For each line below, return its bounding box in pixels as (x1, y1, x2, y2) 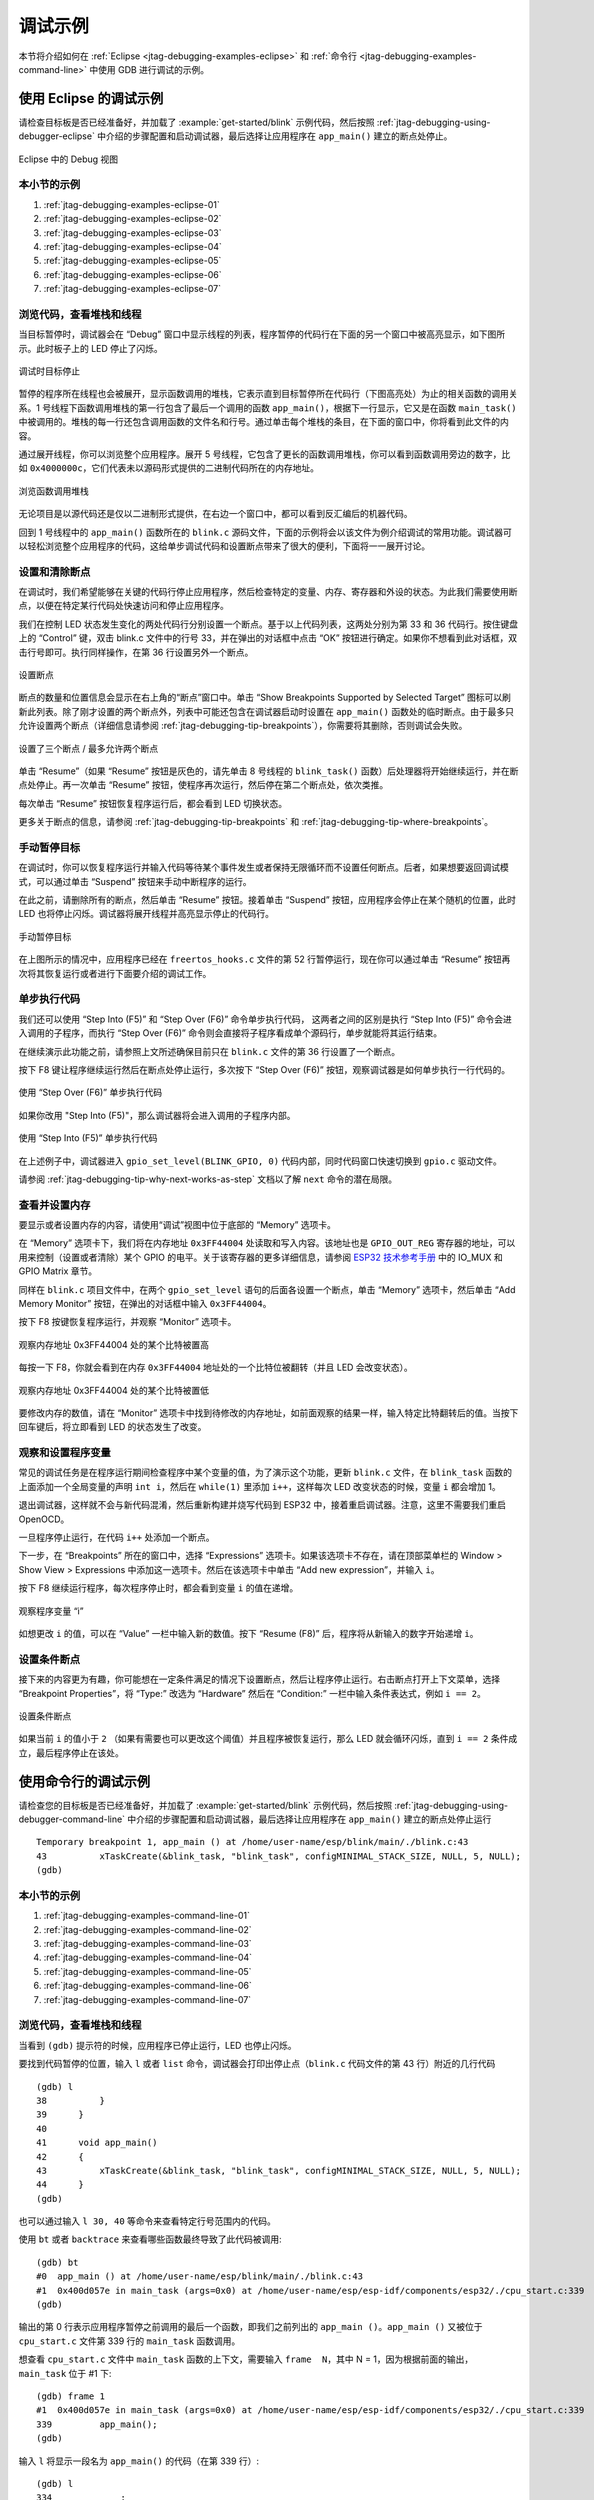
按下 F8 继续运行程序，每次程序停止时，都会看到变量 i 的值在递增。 (18, 1582, 299, 1594)
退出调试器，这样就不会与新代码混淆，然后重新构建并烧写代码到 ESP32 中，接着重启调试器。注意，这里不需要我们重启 (18, 1499, 507, 1511)
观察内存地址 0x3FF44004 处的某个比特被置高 (18, 1338, 210, 1350)
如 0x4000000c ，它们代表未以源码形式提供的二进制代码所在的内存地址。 (18, 462, 320, 474)
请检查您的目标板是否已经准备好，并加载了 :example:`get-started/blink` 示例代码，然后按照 (18, 1799, 393, 1811)
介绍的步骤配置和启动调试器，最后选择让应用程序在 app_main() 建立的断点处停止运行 (135, 1813, 492, 1825)
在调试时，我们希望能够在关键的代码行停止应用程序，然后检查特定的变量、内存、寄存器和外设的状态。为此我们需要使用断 (18, 586, 518, 598)
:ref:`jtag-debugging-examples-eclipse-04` (43, 240, 222, 252)
